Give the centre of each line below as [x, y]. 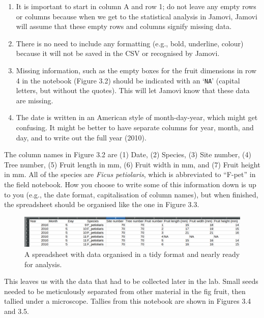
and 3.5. [17, 311]
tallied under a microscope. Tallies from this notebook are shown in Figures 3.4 [128, 301]
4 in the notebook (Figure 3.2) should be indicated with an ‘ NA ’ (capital [128, 80]
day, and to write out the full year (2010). [81, 137]
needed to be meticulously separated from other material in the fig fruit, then [125, 291]
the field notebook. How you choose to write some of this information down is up [130, 184]
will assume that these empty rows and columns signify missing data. [124, 26]
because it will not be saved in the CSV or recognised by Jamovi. [118, 53]
